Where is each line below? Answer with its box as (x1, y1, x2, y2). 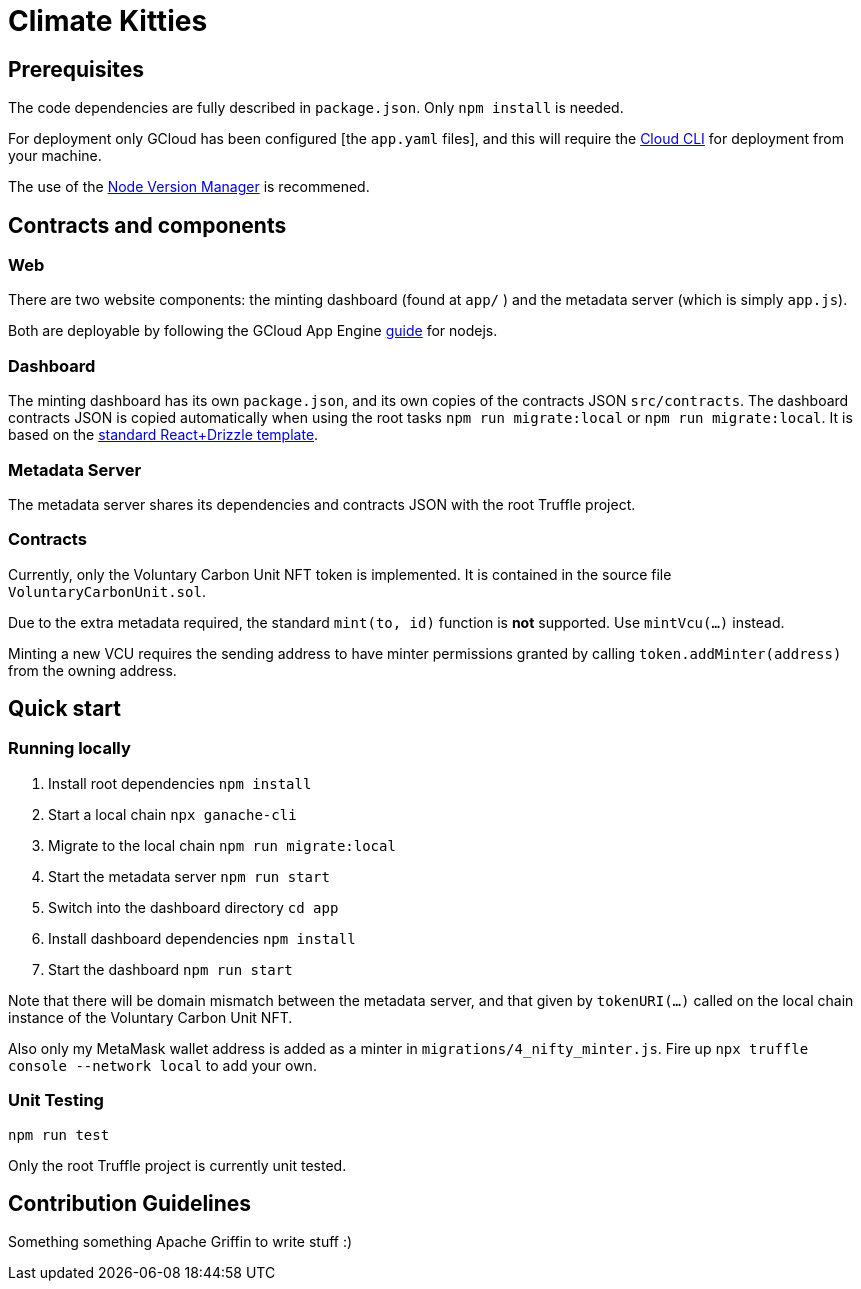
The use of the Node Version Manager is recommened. (8, 178, 370, 196)
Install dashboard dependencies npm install (48, 929, 356, 947)
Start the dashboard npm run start (48, 960, 293, 978)
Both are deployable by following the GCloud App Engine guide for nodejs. (8, 322, 498, 340)
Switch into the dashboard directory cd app (48, 898, 339, 916)
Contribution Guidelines (8, 1191, 252, 1217)
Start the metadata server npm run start (48, 867, 330, 885)
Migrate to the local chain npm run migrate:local (48, 836, 396, 854)
